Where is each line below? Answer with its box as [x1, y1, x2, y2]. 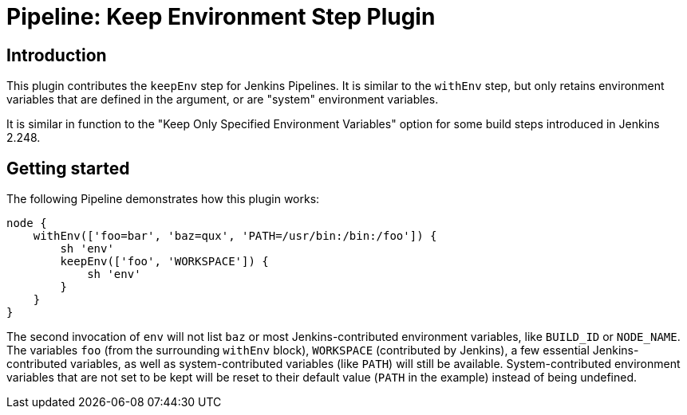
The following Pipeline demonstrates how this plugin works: [6, 192, 320, 206]
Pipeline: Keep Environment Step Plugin [6, 3, 436, 30]
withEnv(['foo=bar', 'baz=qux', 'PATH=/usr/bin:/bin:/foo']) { [33, 229, 437, 243]
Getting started [6, 158, 130, 178]
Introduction [6, 45, 107, 65]
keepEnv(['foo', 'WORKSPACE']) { [60, 255, 269, 268]
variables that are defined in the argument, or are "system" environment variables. [6, 92, 439, 107]
